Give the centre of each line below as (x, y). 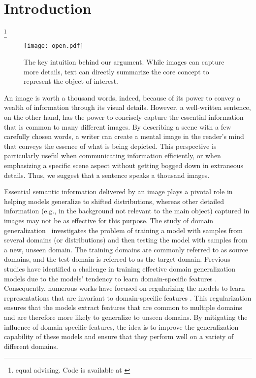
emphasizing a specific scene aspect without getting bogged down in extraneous (124, 165)
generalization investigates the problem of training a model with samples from (124, 230)
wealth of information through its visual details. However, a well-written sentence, (128, 107)
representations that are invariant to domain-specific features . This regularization (128, 297)
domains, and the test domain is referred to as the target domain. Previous (117, 259)
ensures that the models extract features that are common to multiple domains (123, 307)
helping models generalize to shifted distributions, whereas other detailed (114, 201)
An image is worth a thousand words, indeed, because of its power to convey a (122, 97)
